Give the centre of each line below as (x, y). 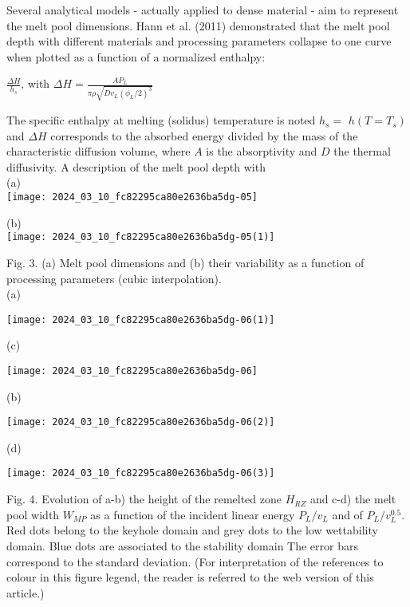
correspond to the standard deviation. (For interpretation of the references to (195, 561)
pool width (33, 514)
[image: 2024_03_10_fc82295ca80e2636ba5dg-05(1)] (141, 237)
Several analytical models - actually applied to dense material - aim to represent (203, 10)
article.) (26, 592)
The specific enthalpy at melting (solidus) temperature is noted (161, 120)
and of (347, 514)
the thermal (362, 151)
